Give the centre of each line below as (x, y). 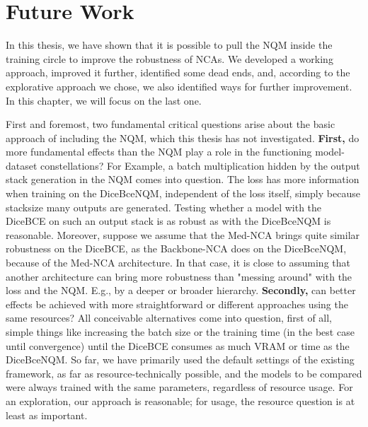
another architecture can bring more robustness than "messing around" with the (179, 276)
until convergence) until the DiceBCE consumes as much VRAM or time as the (178, 345)
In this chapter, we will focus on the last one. (104, 100)
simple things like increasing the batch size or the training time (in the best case (180, 332)
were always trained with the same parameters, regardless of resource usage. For (179, 387)
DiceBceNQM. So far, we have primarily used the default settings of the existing (180, 359)
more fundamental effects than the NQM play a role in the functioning (159, 152)
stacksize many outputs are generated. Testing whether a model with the (164, 207)
